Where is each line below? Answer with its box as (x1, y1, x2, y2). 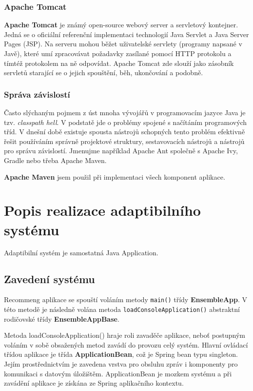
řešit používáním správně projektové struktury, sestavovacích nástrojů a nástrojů (4, 136, 245, 146)
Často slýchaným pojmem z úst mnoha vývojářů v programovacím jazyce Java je (4, 107, 246, 117)
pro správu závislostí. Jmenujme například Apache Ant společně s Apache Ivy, (4, 145, 238, 156)
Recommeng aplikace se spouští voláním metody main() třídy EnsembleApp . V (4, 294, 248, 305)
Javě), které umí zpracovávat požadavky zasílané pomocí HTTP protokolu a (4, 48, 232, 58)
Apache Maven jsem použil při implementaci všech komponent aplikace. (4, 171, 225, 182)
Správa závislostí (4, 88, 70, 100)
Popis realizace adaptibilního (4, 200, 201, 220)
